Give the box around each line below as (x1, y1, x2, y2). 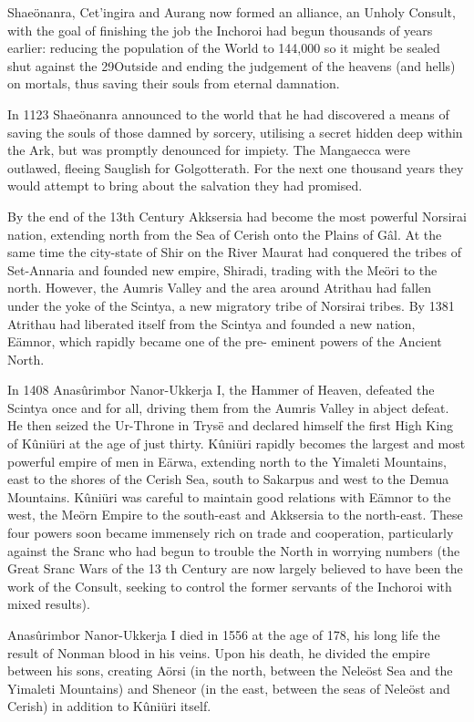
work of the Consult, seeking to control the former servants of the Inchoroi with (7, 576, 452, 595)
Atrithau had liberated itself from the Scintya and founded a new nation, (7, 314, 416, 333)
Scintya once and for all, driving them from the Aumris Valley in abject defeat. (7, 397, 449, 417)
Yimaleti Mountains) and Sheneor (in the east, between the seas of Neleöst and (7, 678, 450, 697)
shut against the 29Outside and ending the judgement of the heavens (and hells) (7, 56, 456, 75)
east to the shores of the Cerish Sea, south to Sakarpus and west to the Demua (7, 469, 449, 489)
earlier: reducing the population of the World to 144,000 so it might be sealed (7, 38, 440, 57)
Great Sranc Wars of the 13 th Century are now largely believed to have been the (7, 559, 463, 578)
